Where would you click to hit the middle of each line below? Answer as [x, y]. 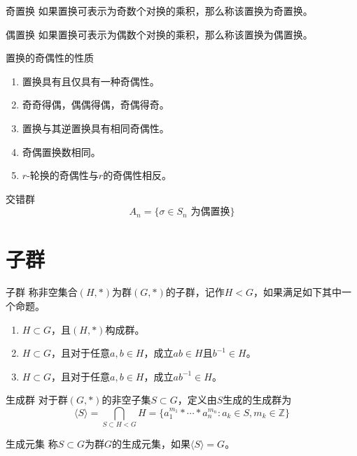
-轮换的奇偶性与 [63, 175]
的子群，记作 [195, 292]
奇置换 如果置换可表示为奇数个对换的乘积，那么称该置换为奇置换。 [159, 10]
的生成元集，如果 [151, 444]
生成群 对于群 [37, 400]
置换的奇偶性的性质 [50, 58]
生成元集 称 [32, 444]
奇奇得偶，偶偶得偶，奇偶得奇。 [96, 105]
